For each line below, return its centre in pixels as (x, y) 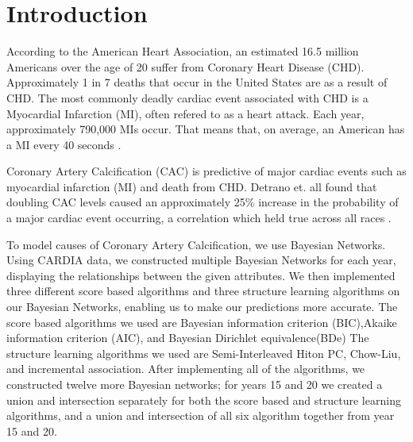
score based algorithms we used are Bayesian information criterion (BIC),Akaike (202, 322)
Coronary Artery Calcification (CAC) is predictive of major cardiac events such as (206, 171)
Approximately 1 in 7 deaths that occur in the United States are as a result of (197, 82)
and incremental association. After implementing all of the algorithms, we (186, 369)
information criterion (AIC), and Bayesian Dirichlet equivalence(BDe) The (188, 338)
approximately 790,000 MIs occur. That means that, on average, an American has (206, 129)
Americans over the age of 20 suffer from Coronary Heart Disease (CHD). (185, 66)
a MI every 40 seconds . (64, 144)
